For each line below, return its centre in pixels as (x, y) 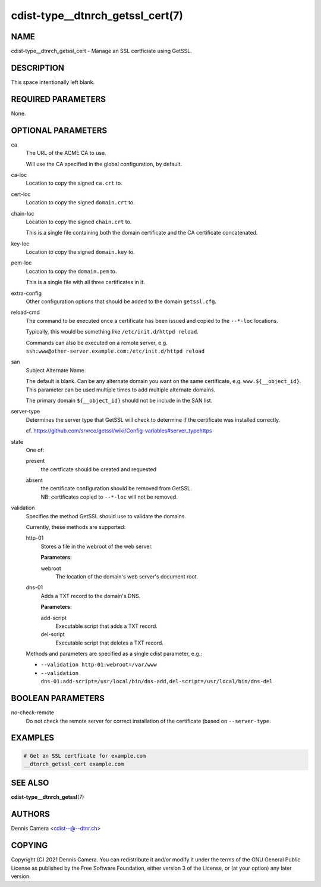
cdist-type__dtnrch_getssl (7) (48, 797)
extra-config (26, 293)
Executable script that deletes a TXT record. (109, 643)
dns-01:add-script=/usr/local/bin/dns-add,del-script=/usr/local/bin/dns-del (157, 681)
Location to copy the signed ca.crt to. (74, 183)
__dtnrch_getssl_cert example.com (74, 764)
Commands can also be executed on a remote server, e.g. (97, 343)
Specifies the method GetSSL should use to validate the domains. (106, 516)
